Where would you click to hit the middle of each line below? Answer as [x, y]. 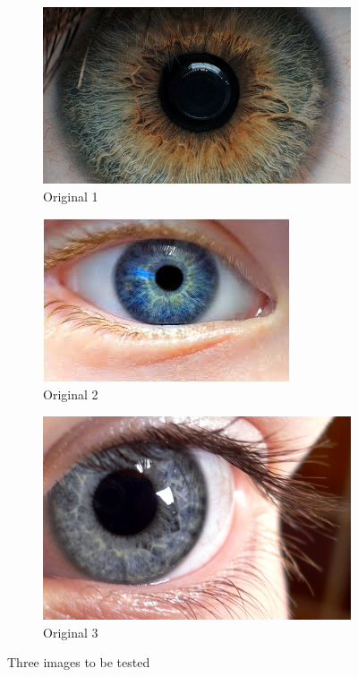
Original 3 [71, 632]
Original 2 [71, 394]
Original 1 [71, 197]
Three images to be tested [79, 662]
